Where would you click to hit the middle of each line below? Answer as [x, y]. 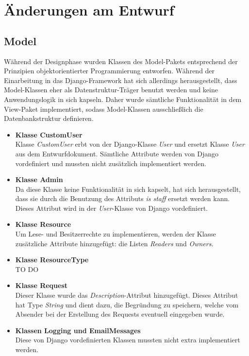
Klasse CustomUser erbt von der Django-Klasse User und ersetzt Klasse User [130, 144]
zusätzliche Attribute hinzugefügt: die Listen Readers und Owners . [114, 243]
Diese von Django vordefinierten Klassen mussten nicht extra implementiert [128, 340]
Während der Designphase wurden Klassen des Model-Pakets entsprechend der [121, 61]
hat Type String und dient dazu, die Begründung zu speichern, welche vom [127, 304]
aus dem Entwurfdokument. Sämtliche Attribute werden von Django [117, 153]
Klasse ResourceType [52, 260]
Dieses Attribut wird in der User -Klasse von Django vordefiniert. [111, 208]
